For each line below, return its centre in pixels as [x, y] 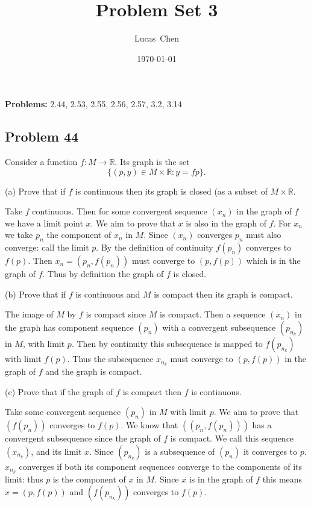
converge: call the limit [47, 247]
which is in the [273, 261]
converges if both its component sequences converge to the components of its [161, 466]
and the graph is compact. [94, 371]
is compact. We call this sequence [232, 438]
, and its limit [56, 451]
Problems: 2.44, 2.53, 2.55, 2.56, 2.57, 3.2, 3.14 [93, 104]
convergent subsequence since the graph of [83, 438]
